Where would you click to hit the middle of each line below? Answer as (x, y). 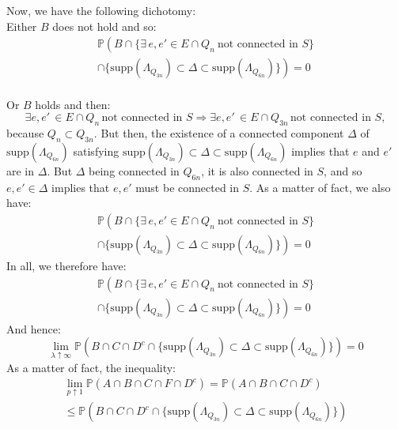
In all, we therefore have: (66, 266)
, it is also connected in (257, 171)
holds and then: (73, 104)
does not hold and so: (104, 26)
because (25, 133)
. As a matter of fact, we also (320, 187)
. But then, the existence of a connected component (219, 133)
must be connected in (188, 187)
